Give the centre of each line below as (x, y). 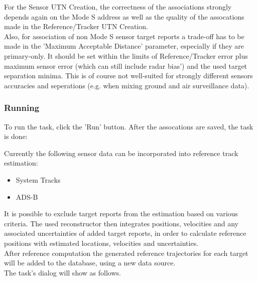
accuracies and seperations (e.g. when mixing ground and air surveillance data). (127, 85)
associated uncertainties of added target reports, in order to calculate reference (125, 233)
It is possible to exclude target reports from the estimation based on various (121, 214)
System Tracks (38, 179)
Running (22, 108)
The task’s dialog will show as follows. (62, 272)
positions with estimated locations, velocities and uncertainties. (101, 243)
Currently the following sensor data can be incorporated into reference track (121, 153)
